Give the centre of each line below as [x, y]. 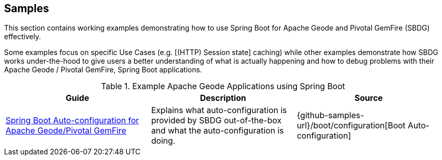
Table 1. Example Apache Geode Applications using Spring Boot [223, 86]
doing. [163, 141]
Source [369, 98]
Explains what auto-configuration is [219, 110]
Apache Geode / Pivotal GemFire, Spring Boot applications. [103, 70]
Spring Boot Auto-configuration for [72, 121]
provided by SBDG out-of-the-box [216, 121]
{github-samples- [330, 115]
